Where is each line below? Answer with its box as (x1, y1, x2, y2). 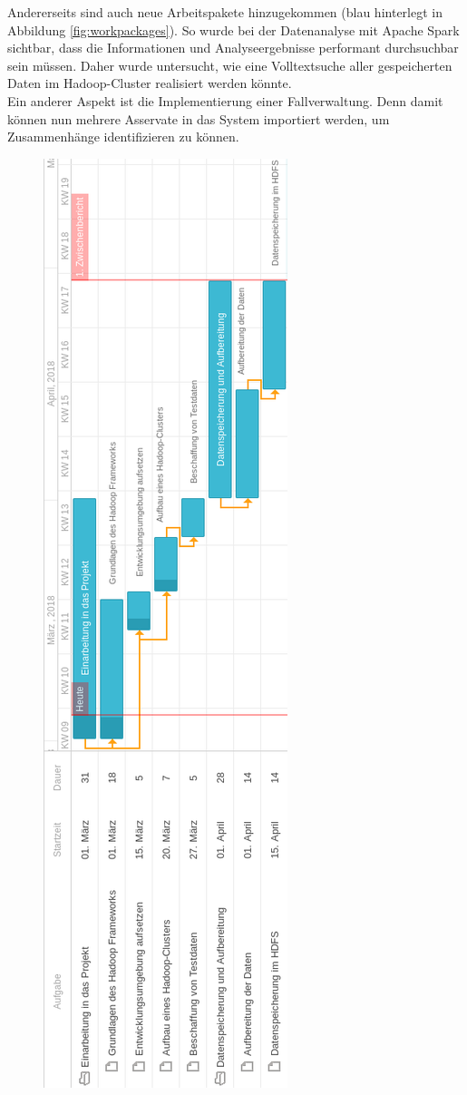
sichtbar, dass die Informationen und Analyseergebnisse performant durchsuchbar (7, 38, 459, 57)
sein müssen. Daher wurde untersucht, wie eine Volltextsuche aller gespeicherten (7, 55, 452, 74)
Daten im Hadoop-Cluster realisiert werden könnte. (7, 73, 292, 93)
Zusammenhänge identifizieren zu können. (7, 127, 239, 146)
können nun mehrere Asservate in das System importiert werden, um (7, 109, 390, 128)
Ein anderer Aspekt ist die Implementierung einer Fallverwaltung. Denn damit (7, 91, 443, 110)
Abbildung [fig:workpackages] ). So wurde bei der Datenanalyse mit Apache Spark (7, 20, 460, 39)
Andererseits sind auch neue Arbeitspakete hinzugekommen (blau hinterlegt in (7, 3, 443, 21)
